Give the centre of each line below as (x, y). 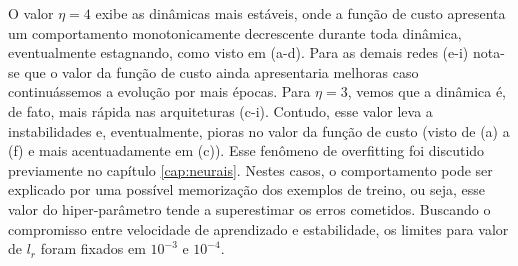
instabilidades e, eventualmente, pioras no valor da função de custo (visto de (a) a (259, 130)
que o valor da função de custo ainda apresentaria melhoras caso (221, 71)
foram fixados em (93, 248)
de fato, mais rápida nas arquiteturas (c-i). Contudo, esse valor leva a (220, 110)
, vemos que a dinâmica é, (427, 91)
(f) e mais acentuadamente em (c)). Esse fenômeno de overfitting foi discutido (246, 150)
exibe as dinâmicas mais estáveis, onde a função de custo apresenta (300, 13)
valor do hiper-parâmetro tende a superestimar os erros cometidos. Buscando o (249, 208)
